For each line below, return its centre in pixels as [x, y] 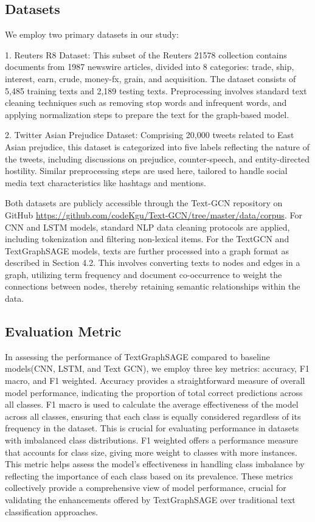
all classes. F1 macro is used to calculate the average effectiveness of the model [152, 404]
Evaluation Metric [63, 331]
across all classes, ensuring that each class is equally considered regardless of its [153, 416]
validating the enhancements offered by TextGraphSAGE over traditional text [150, 499]
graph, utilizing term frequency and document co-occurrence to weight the [144, 274]
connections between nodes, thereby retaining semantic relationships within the [153, 286]
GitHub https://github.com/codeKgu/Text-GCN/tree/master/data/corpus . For [154, 214]
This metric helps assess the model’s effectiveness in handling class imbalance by [155, 464]
